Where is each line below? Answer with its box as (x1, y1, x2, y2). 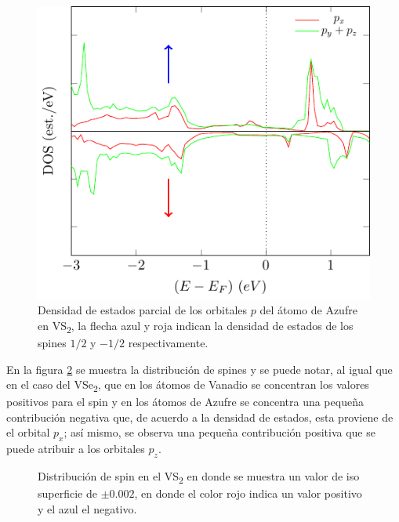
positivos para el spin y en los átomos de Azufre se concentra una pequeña (6, 393, 364, 410)
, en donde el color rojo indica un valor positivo (134, 485, 362, 502)
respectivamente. (128, 334, 209, 350)
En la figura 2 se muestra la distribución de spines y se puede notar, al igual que (6, 361, 393, 377)
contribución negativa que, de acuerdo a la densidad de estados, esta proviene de (6, 408, 394, 425)
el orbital (6, 424, 50, 440)
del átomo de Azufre (259, 302, 357, 318)
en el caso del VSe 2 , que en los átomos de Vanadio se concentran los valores (6, 376, 369, 394)
